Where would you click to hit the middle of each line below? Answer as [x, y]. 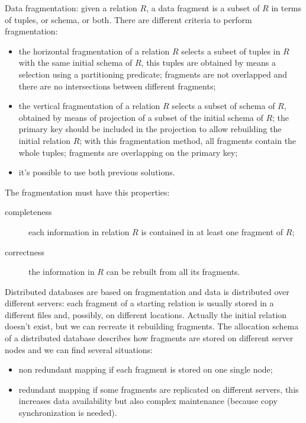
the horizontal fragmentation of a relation [94, 51]
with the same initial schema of [75, 63]
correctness [25, 251]
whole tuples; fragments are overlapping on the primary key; [128, 152]
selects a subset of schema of [223, 106]
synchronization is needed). [68, 413]
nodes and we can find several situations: [79, 349]
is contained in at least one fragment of [212, 231]
